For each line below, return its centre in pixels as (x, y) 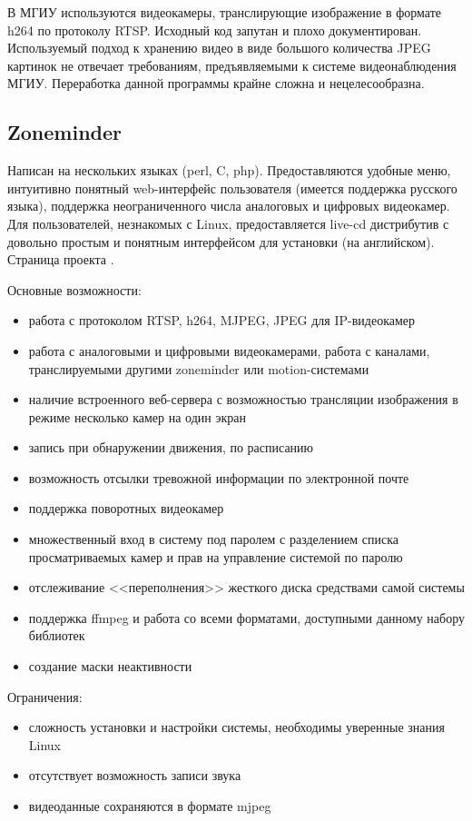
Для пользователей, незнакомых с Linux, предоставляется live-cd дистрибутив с (228, 223)
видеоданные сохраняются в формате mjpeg (150, 806)
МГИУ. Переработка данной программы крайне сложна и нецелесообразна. (216, 83)
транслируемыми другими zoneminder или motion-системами (199, 368)
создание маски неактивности (110, 666)
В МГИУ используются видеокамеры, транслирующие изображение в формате (225, 12)
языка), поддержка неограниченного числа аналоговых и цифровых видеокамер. (229, 206)
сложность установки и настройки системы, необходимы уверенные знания (236, 727)
